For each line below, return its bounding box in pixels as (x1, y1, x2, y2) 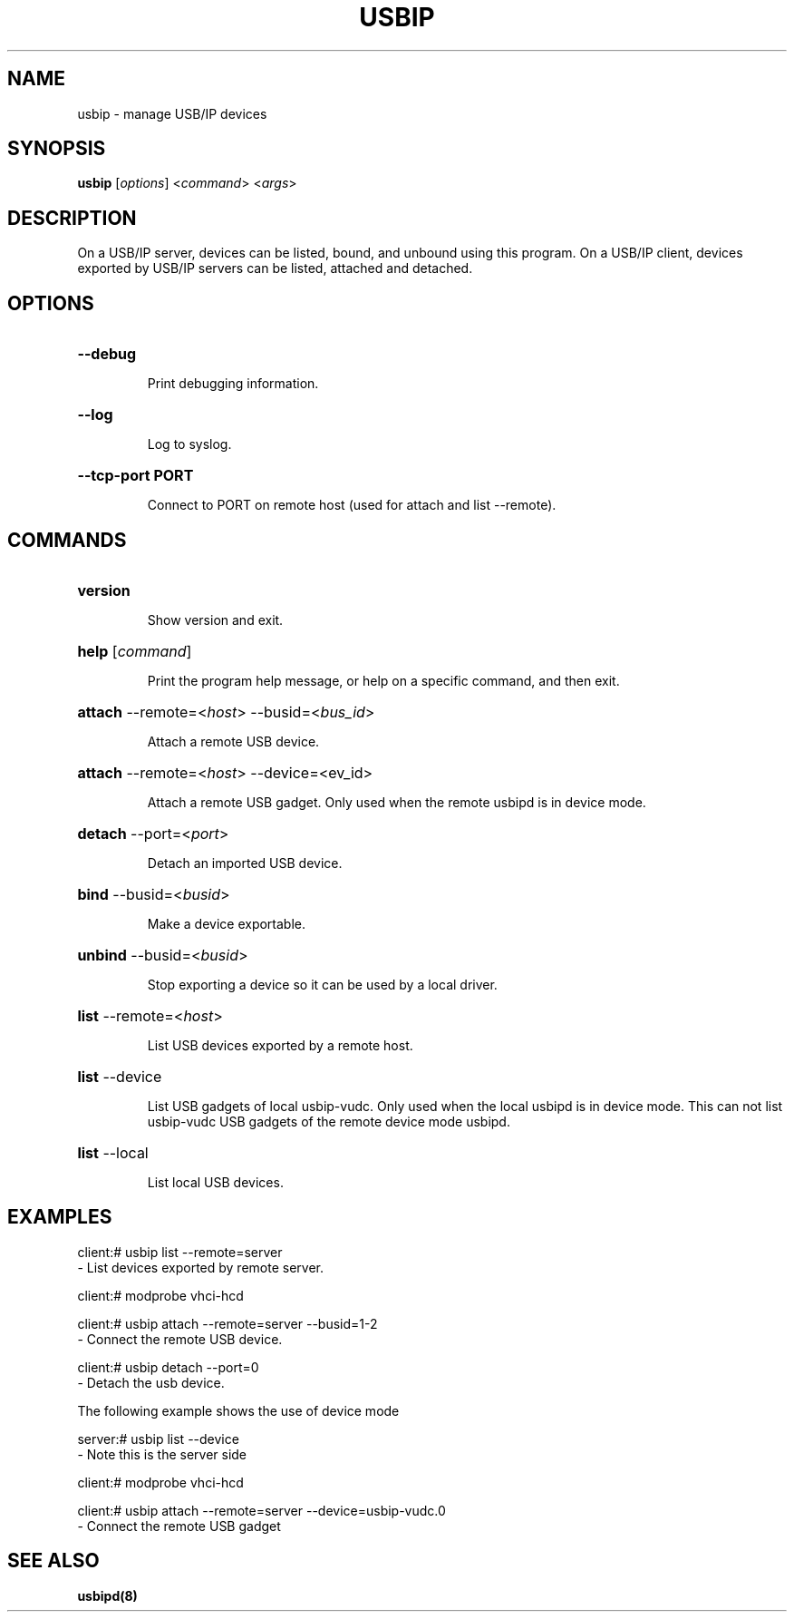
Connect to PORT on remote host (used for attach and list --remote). (147, 497, 557, 513)
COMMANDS (7, 528, 127, 551)
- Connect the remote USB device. (77, 1331, 283, 1347)
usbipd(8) (77, 1587, 138, 1604)
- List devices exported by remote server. (77, 1259, 324, 1275)
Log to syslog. (147, 436, 232, 453)
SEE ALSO (7, 1549, 100, 1573)
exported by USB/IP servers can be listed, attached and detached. (77, 260, 473, 277)
